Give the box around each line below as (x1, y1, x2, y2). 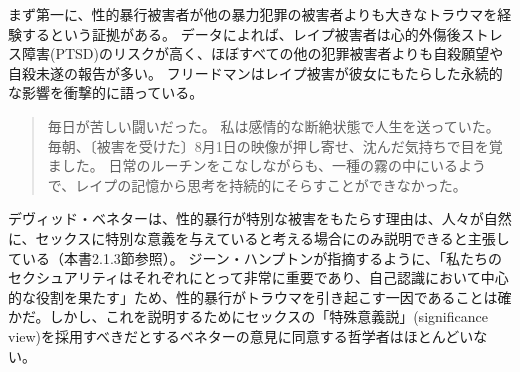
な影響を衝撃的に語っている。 (8, 82, 204, 103)
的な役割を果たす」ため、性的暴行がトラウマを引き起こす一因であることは (8, 286, 498, 307)
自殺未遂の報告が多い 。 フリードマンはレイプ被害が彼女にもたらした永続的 (8, 62, 503, 83)
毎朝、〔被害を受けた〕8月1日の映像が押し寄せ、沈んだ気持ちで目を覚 (47, 135, 503, 156)
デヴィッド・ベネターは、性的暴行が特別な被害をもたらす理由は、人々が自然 (8, 208, 512, 229)
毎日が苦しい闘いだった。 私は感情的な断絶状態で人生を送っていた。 (47, 115, 500, 136)
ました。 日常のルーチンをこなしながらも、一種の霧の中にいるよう (47, 155, 487, 176)
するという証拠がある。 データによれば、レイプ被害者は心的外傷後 (21, 23, 461, 44)
